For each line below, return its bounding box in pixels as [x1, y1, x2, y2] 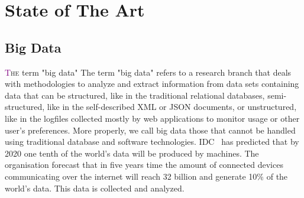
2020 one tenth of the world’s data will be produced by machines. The [5, 147, 259, 159]
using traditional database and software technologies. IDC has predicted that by [5, 135, 299, 148]
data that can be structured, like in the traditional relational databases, [5, 89, 265, 101]
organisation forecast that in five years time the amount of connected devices [5, 158, 283, 171]
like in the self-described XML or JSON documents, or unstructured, [47, 100, 297, 113]
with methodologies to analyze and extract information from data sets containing [5, 77, 299, 90]
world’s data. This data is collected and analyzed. [5, 181, 185, 194]
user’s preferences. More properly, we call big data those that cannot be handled [5, 124, 296, 136]
